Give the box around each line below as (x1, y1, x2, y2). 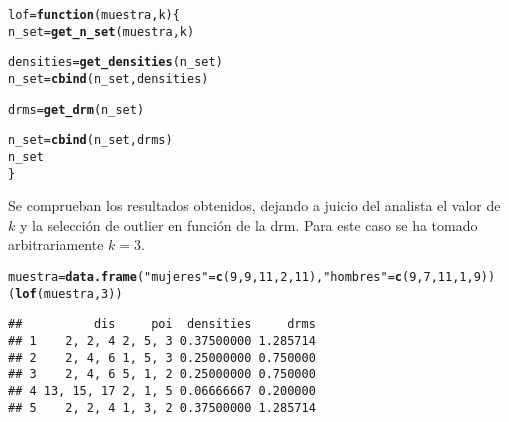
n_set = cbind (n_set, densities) (8, 71, 209, 86)
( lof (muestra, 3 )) (8, 286, 123, 301)
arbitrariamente (8, 234, 104, 255)
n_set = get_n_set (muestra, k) (8, 24, 195, 39)
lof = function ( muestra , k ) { (8, 8, 180, 22)
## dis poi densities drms (8, 317, 316, 332)
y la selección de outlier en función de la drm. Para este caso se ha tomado (19, 214, 478, 235)
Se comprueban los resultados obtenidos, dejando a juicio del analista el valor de (8, 195, 501, 216)
